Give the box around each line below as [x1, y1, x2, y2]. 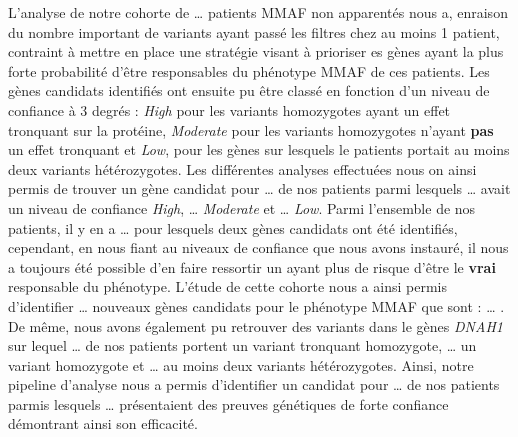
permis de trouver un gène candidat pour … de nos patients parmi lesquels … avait [8, 178, 511, 199]
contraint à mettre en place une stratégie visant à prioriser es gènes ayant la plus [8, 41, 504, 62]
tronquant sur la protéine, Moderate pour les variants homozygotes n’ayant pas [8, 119, 494, 140]
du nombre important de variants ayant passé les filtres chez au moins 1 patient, [8, 21, 500, 42]
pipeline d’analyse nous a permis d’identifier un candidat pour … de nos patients [8, 374, 500, 395]
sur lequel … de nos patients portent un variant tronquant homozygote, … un [8, 335, 477, 356]
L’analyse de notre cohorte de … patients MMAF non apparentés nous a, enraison [8, 2, 508, 22]
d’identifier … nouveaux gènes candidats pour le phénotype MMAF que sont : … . [8, 295, 505, 316]
